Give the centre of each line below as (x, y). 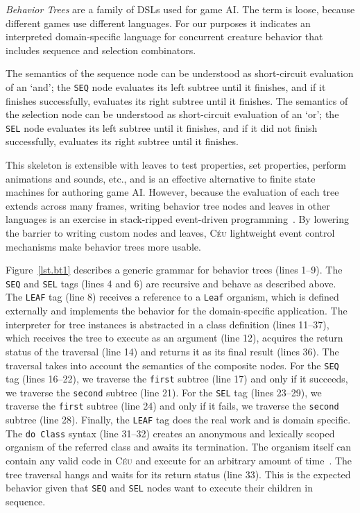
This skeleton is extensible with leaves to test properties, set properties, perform (176, 165)
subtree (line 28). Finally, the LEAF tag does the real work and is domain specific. (178, 420)
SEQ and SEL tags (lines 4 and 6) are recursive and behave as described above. (171, 283)
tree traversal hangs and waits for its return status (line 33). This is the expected (178, 474)
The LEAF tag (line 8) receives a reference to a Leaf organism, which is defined (172, 297)
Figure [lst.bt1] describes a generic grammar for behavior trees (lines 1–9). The (174, 270)
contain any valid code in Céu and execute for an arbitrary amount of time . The (179, 461)
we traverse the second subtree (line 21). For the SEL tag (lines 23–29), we (164, 392)
